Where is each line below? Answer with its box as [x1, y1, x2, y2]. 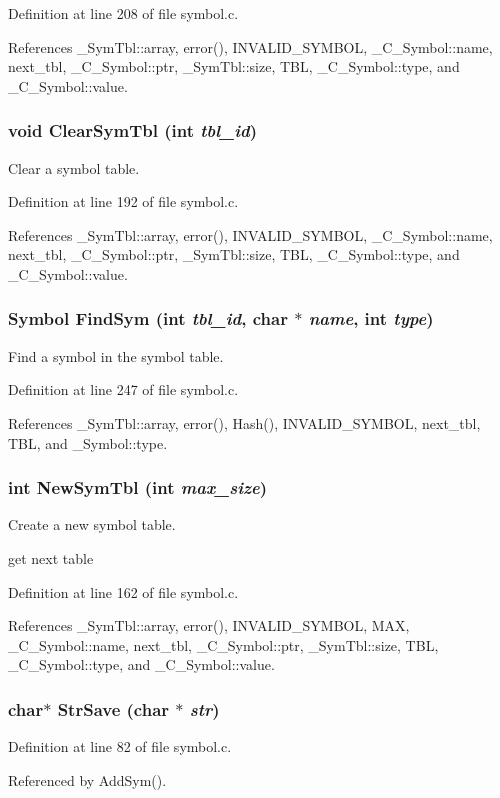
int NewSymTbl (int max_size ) [8, 475, 268, 500]
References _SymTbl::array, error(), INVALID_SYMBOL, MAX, [8, 615, 410, 636]
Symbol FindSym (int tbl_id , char [8, 306, 288, 331]
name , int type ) [308, 306, 434, 331]
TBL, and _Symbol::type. [8, 432, 168, 453]
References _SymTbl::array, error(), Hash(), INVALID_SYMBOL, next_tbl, [8, 412, 481, 433]
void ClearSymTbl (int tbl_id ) [8, 118, 258, 143]
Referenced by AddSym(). [8, 769, 167, 790]
